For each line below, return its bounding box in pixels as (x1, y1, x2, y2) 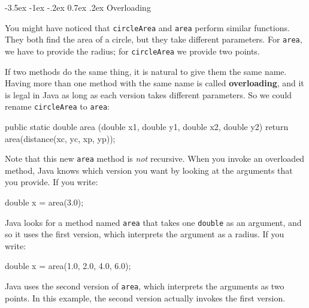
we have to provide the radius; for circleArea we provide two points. (5, 44, 260, 57)
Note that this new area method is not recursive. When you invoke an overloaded (5, 152, 305, 165)
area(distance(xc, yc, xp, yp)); (5, 132, 116, 144)
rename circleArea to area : (5, 100, 110, 113)
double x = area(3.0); (5, 196, 84, 209)
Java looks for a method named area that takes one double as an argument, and (5, 216, 302, 228)
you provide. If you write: (5, 176, 98, 188)
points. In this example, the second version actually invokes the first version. (5, 291, 286, 304)
